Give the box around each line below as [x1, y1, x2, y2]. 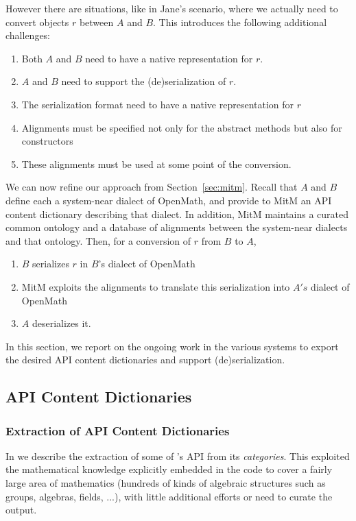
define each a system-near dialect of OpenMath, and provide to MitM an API [5, 193, 332, 207]
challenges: [5, 28, 51, 43]
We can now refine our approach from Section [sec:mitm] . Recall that [5, 180, 298, 194]
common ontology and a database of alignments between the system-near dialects [5, 220, 348, 234]
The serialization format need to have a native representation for [21, 97, 294, 111]
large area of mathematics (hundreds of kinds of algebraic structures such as [5, 476, 326, 490]
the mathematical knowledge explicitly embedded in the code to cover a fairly [5, 462, 333, 476]
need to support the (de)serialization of [61, 74, 226, 88]
